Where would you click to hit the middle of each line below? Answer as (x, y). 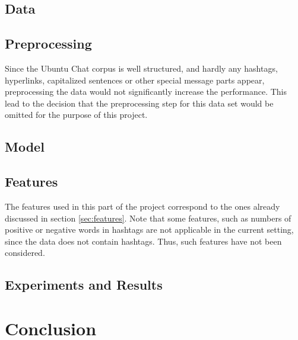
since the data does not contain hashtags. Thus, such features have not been (143, 241)
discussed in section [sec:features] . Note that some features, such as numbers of (148, 218)
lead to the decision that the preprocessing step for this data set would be (139, 103)
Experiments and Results (84, 285)
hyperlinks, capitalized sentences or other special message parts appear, (135, 80)
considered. (25, 253)
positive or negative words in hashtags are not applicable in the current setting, (149, 230)
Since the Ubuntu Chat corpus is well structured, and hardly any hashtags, (141, 68)
